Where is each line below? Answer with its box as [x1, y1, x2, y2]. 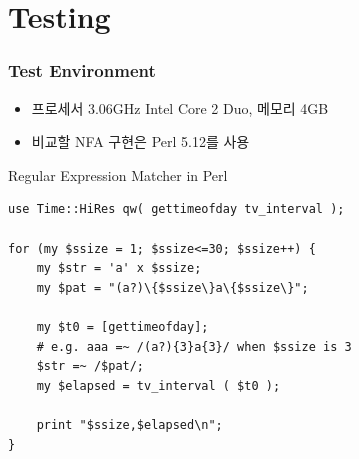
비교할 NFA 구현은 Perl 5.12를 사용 [31, 131, 250, 152]
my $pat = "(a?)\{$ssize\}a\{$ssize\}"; [36, 280, 309, 295]
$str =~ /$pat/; [36, 359, 145, 374]
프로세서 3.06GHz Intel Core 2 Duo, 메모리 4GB [31, 97, 329, 118]
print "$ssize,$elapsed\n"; [36, 417, 223, 432]
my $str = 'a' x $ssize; [36, 261, 202, 276]
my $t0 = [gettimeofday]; [36, 319, 209, 334]
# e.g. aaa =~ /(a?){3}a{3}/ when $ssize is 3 [36, 339, 352, 354]
